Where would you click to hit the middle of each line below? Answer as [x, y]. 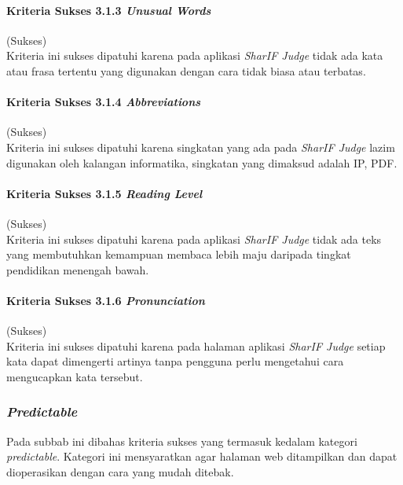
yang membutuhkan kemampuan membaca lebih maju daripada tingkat [179, 254]
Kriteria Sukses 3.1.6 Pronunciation [106, 300]
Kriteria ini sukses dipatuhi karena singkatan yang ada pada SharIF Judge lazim [201, 147]
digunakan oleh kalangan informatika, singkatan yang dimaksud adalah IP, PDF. [202, 162]
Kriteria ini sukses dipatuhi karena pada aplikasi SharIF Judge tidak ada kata [195, 55]
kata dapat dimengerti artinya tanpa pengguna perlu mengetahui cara [175, 361]
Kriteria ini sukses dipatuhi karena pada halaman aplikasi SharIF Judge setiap [196, 345]
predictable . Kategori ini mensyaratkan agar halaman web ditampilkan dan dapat [202, 456]
